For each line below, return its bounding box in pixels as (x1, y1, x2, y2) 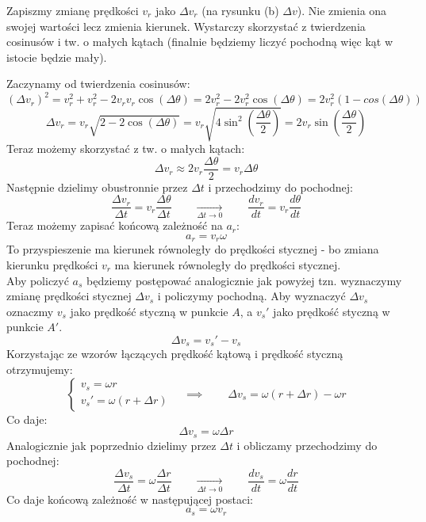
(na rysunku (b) (201, 2, 279, 18)
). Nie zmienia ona (297, 2, 387, 18)
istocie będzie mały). (6, 48, 107, 65)
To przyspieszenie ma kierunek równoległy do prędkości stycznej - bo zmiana (6, 241, 379, 257)
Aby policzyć (6, 272, 69, 288)
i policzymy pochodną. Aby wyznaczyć (157, 288, 346, 304)
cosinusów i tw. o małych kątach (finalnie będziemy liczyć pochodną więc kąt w (6, 33, 393, 50)
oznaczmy (6, 303, 54, 319)
